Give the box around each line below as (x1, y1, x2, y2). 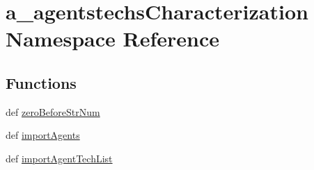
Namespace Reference (6, 24, 219, 53)
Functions (6, 71, 77, 93)
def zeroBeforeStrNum (6, 104, 100, 119)
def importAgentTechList (6, 151, 113, 165)
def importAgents (6, 128, 80, 142)
